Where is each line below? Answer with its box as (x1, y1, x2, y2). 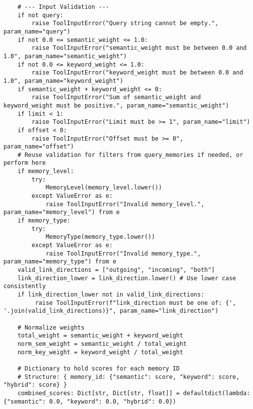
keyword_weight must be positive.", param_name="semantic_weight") (3, 102, 229, 109)
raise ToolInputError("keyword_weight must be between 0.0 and (32, 69, 243, 76)
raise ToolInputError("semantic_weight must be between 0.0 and (32, 44, 247, 52)
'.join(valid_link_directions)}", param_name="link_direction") (3, 307, 219, 315)
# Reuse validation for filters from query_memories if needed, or (17, 151, 243, 158)
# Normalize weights (17, 324, 85, 331)
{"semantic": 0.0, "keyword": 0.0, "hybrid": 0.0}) (3, 398, 176, 405)
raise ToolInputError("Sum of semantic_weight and (32, 94, 201, 101)
